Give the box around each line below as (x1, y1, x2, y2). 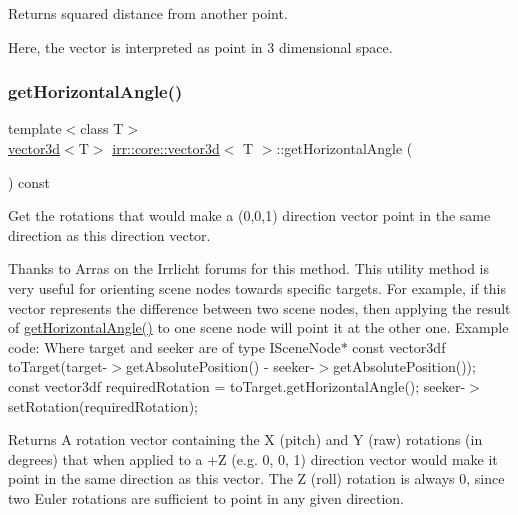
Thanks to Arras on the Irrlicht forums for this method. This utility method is (8, 258, 489, 279)
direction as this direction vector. (8, 224, 211, 245)
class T (80, 118, 124, 139)
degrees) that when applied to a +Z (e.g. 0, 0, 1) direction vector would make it (8, 448, 498, 469)
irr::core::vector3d (112, 138, 220, 158)
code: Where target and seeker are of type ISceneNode (8, 336, 341, 357)
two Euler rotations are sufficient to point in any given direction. (8, 487, 405, 508)
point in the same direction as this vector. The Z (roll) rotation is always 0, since (8, 468, 505, 489)
